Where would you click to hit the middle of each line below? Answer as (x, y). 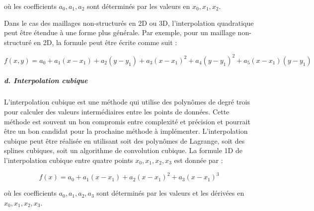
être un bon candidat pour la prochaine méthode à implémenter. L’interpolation (126, 131)
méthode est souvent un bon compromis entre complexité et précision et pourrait (127, 121)
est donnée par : (198, 160)
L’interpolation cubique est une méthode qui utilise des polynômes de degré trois (127, 102)
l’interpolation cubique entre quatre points (69, 160)
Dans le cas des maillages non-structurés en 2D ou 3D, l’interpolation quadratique (129, 23)
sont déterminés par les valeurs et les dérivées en (170, 193)
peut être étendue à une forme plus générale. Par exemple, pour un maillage (120, 32)
